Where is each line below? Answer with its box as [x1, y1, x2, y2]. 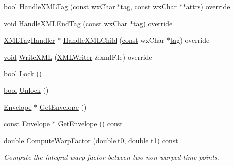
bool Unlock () [4, 84, 49, 95]
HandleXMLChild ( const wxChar [63, 35, 165, 45]
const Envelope [4, 118, 50, 129]
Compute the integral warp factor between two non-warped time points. [4, 152, 219, 162]
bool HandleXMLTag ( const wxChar [4, 1, 115, 11]
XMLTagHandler [4, 35, 55, 45]
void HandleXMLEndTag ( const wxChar [4, 18, 128, 28]
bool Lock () [4, 68, 42, 79]
